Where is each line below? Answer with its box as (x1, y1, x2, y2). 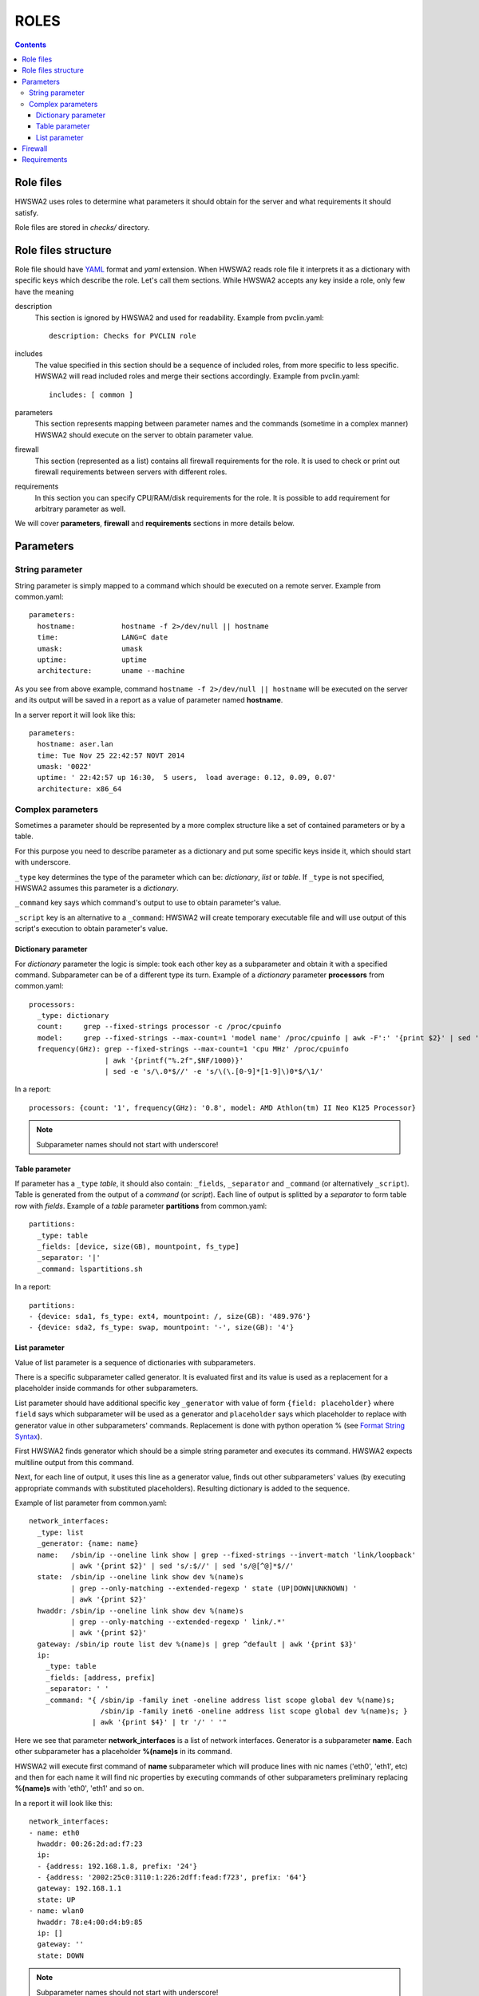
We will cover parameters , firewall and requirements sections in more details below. (14, 519, 295, 529)
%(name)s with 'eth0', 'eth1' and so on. (14, 1784, 144, 1793)
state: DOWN (37, 1950, 84, 1960)
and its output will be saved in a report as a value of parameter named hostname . (14, 695, 283, 705)
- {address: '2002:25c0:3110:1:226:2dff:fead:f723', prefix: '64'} (37, 1873, 307, 1882)
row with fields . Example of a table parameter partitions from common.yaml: (14, 1201, 267, 1210)
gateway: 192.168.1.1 (37, 1884, 122, 1893)
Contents (14, 40, 47, 50)
